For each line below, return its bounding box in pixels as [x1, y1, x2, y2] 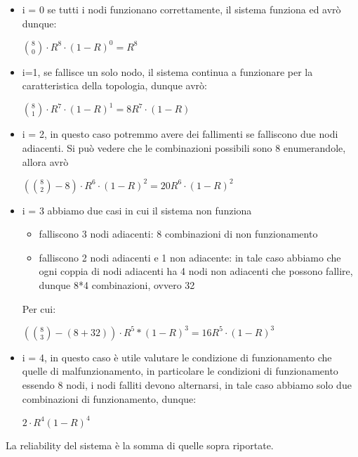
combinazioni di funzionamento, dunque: [22, 391, 197, 406]
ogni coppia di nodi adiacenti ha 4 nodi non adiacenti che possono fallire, [39, 264, 353, 278]
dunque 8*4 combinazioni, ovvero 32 [39, 278, 195, 292]
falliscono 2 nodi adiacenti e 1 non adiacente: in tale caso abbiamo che [39, 250, 341, 264]
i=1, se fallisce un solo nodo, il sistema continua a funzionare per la [22, 64, 313, 79]
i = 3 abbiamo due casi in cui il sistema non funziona [22, 202, 252, 217]
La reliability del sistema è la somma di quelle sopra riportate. [6, 437, 274, 452]
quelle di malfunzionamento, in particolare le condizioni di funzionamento [22, 363, 338, 378]
